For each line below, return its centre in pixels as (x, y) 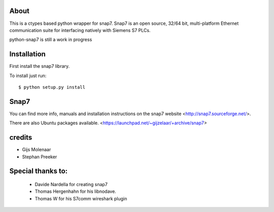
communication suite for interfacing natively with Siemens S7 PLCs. (80, 30)
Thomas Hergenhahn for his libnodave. (75, 191)
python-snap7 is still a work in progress (51, 40)
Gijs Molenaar (37, 150)
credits (21, 138)
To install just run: (28, 76)
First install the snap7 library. (40, 66)
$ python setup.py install (52, 87)
